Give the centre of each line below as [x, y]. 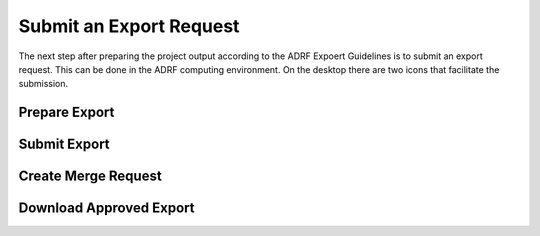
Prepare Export [66, 112]
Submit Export [64, 144]
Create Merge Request [90, 176]
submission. [43, 84]
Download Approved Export [106, 208]
